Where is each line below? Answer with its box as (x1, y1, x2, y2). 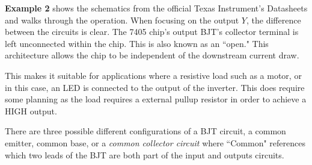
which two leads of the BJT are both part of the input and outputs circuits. (5, 148, 284, 161)
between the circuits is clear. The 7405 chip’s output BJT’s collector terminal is (5, 25, 299, 38)
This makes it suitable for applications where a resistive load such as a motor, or (5, 69, 302, 81)
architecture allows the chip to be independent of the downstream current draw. (5, 49, 299, 61)
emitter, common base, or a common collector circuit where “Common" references (5, 136, 305, 149)
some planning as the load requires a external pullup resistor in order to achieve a (5, 93, 307, 105)
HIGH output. (5, 104, 57, 117)
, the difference (246, 13, 301, 26)
